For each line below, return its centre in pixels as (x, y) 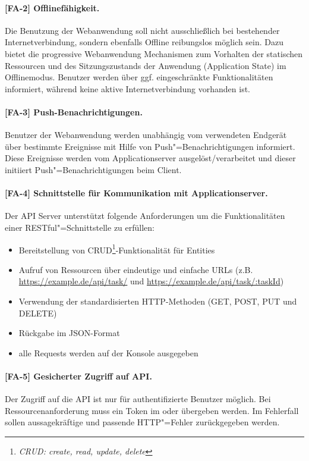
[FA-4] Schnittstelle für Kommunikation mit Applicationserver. (136, 193)
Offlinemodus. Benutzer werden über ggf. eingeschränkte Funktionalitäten (139, 77)
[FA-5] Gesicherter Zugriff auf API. (78, 376)
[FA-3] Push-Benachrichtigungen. (74, 112)
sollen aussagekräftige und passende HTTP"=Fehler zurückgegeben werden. (142, 422)
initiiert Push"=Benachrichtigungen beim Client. (93, 169)
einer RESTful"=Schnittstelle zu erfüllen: (80, 227)
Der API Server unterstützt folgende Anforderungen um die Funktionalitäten (145, 216)
